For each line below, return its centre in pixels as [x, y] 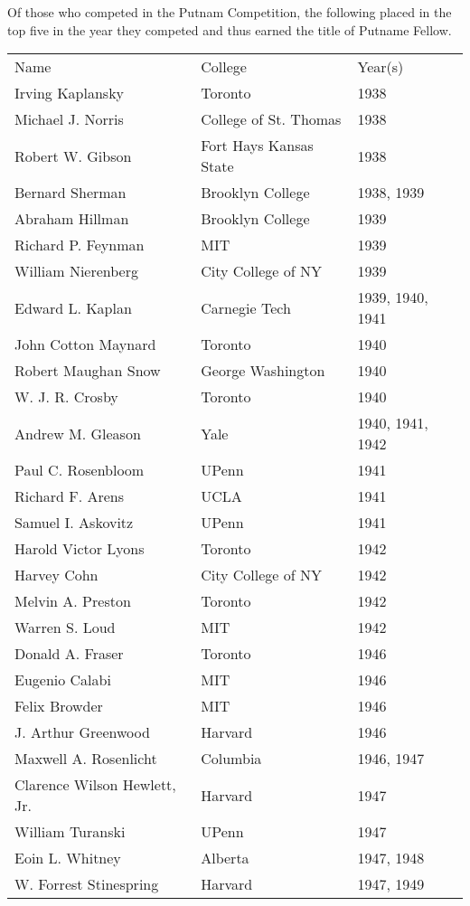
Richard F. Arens [70, 496]
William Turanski [70, 832]
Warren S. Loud [65, 628]
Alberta [225, 858]
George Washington [263, 371]
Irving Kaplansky [70, 93]
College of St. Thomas [271, 119]
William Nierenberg [76, 271]
